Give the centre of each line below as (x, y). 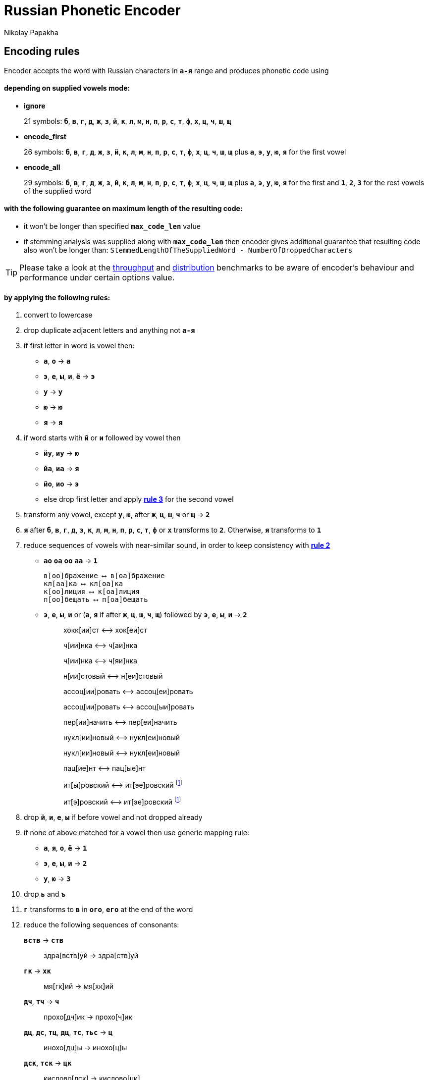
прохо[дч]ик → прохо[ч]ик (88, 1017)
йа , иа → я (61, 469)
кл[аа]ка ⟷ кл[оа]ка (83, 584)
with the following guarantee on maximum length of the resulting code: (123, 209)
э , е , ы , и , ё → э (69, 377)
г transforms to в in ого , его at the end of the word (108, 909)
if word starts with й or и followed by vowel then (102, 438)
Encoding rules (42, 52)
